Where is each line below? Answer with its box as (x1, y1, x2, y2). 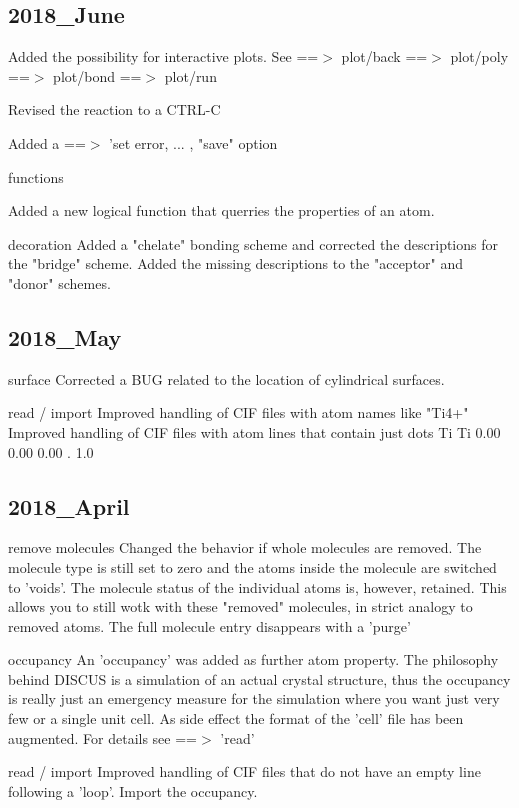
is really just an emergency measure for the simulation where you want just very (8, 688, 500, 709)
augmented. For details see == (8, 727, 197, 748)
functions (8, 166, 64, 187)
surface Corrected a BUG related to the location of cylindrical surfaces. (8, 368, 445, 389)
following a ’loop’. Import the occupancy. (8, 780, 258, 801)
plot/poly (450, 46, 509, 67)
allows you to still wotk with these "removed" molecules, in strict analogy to (8, 596, 473, 617)
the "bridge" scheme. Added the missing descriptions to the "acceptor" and (8, 253, 464, 274)
